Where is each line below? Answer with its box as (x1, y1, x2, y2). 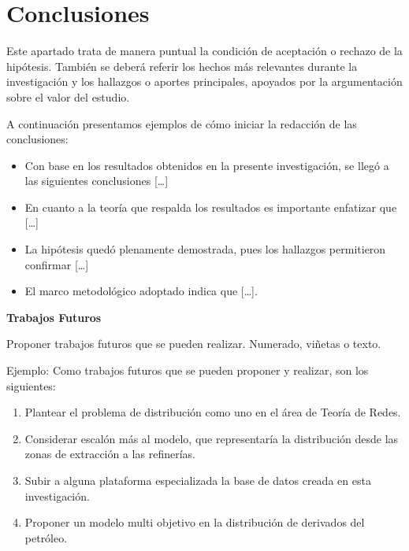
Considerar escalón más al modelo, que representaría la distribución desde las (24, 430, 399, 446)
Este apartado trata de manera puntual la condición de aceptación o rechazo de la (6, 43, 403, 59)
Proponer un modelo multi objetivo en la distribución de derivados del (24, 514, 365, 531)
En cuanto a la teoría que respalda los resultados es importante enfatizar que (24, 198, 397, 215)
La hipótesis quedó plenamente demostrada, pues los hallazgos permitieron (24, 241, 386, 257)
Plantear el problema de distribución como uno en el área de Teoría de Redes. (24, 404, 401, 420)
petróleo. (24, 529, 68, 545)
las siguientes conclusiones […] (24, 172, 169, 189)
